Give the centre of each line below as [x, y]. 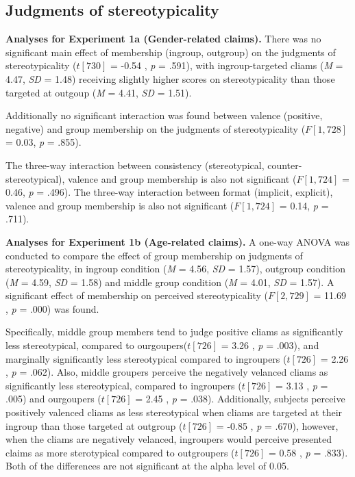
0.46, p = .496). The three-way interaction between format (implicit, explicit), [169, 192]
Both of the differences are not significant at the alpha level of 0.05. [147, 466]
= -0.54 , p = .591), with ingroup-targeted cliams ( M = [227, 65]
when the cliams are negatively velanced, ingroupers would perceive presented [169, 439]
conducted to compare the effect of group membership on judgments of [154, 255]
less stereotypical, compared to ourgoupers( [97, 345]
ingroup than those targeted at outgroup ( [94, 425]
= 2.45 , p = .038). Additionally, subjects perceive [240, 399]
